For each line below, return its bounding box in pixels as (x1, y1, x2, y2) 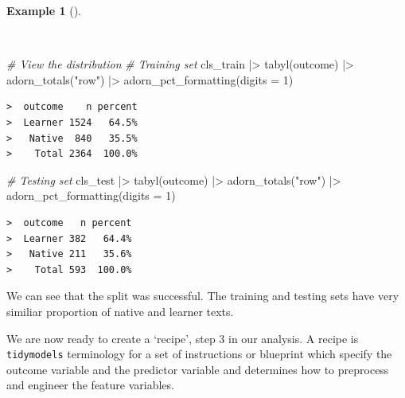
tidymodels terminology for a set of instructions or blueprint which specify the (6, 345, 392, 362)
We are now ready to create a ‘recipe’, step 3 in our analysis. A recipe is (6, 330, 359, 346)
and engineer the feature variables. (6, 377, 174, 393)
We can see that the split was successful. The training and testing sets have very (6, 287, 399, 304)
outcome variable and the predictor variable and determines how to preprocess (6, 361, 389, 377)
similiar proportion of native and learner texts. (6, 302, 234, 319)
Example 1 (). (6, 2, 81, 18)
